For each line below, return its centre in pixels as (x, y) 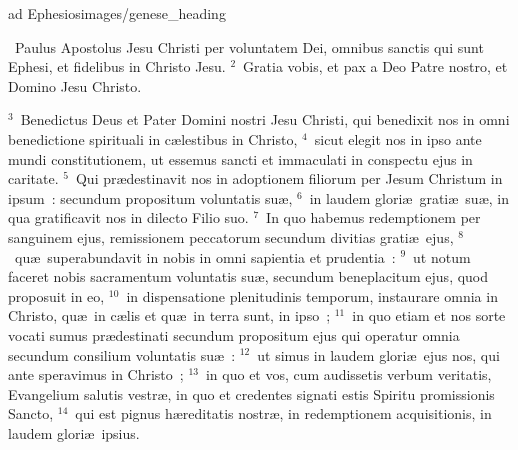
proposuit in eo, (56, 295)
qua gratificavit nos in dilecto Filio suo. (128, 217)
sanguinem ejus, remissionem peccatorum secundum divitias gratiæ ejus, (231, 236)
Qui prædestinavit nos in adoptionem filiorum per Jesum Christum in (289, 178)
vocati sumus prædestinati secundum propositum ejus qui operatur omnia (234, 334)
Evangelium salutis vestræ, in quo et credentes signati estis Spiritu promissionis (251, 393)
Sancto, (31, 413)
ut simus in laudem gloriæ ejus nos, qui (378, 354)
